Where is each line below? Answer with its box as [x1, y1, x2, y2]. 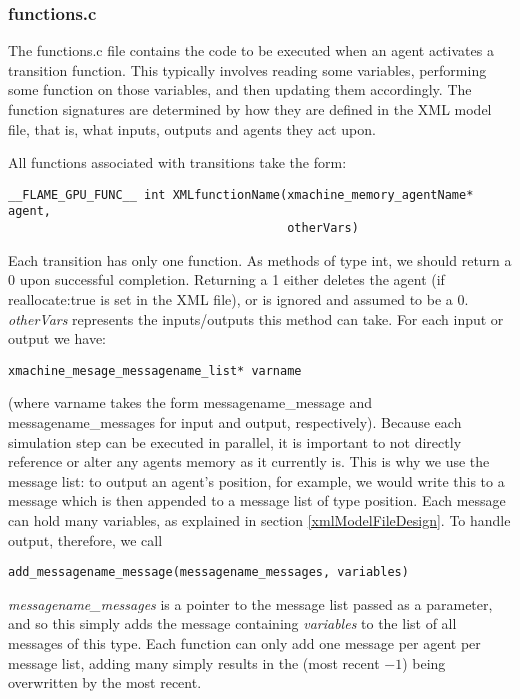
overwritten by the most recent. [8, 672, 202, 693]
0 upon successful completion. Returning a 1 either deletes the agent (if [8, 269, 445, 290]
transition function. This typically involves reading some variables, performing [8, 59, 487, 80]
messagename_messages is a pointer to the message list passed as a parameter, [8, 593, 493, 614]
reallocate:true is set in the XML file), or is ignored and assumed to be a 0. [8, 288, 469, 309]
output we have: [8, 328, 106, 349]
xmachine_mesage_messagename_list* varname [8, 363, 302, 378]
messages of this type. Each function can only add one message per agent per [8, 632, 481, 653]
